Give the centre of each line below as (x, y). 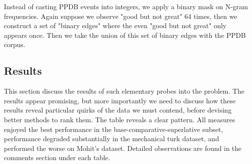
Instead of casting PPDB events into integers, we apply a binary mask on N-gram (126, 6)
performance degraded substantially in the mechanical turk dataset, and (112, 139)
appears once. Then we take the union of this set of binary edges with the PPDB (125, 35)
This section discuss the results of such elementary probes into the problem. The (124, 91)
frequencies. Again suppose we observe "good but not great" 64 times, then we (121, 16)
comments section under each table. (57, 157)
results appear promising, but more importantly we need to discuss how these (120, 100)
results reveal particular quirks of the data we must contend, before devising (118, 110)
